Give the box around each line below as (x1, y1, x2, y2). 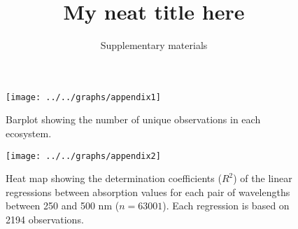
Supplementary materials (100, 38, 208, 53)
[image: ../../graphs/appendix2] (6, 151, 161, 161)
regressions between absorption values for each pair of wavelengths (6, 184, 290, 199)
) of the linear (233, 171, 292, 186)
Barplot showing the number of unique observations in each (6, 112, 261, 127)
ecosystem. (6, 125, 52, 140)
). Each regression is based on (162, 198, 290, 213)
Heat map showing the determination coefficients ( (6, 171, 222, 186)
